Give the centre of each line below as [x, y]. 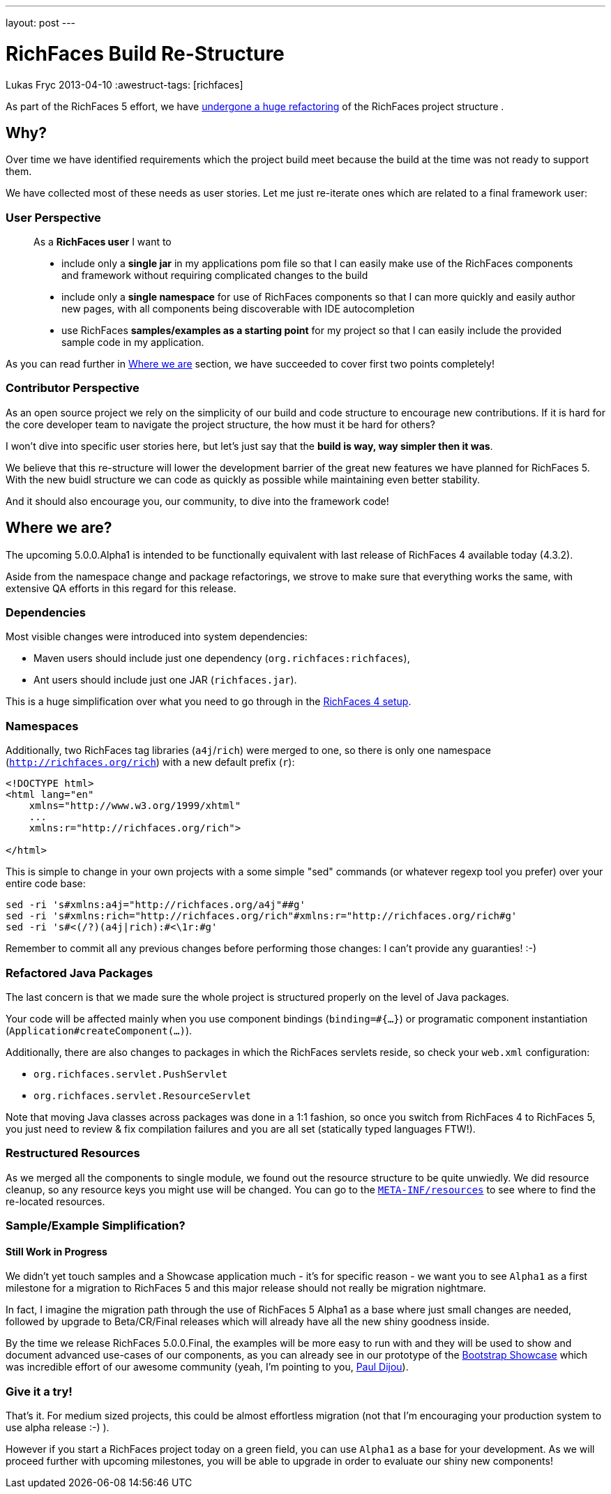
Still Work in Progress [56, 1251]
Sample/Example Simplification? [96, 1226]
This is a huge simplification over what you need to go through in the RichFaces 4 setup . [209, 702]
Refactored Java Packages [80, 973]
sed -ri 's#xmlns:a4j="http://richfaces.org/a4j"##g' [156, 905]
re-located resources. [55, 1201]
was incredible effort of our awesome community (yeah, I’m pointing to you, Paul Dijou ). [207, 1367]
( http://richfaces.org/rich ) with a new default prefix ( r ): [150, 762]
